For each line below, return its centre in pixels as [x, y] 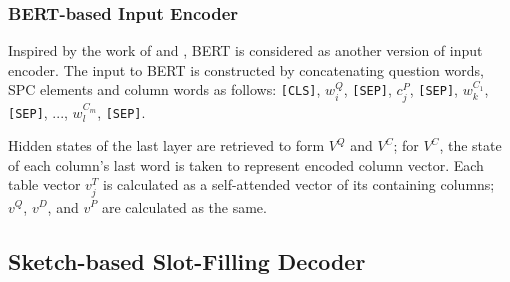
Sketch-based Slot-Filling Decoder [187, 260]
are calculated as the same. [184, 206]
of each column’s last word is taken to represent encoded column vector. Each [246, 164]
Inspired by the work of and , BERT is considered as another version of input [245, 50]
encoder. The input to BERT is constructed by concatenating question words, [246, 69]
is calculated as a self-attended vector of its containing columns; [299, 184]
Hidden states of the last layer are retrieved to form [166, 145]
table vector [44, 184]
